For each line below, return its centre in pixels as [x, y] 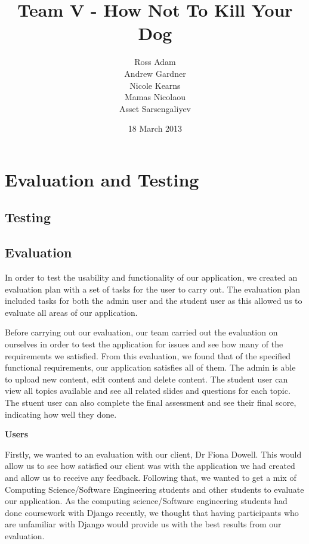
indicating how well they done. [61, 414]
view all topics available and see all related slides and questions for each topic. [148, 391]
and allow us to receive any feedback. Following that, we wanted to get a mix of [151, 477]
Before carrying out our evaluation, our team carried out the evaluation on [141, 332]
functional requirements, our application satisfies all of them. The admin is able [150, 367]
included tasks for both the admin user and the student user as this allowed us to [154, 301]
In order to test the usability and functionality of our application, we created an [151, 277]
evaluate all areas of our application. [71, 312]
